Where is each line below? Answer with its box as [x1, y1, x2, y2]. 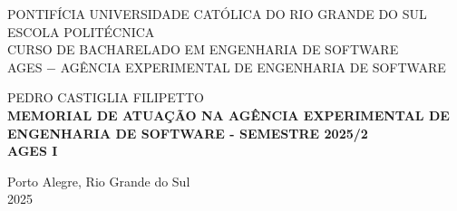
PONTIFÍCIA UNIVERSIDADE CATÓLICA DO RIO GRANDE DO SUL [7, 5, 427, 23]
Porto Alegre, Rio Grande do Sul [7, 171, 190, 190]
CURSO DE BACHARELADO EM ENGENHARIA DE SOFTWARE [7, 40, 399, 59]
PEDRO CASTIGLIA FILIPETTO [7, 88, 204, 107]
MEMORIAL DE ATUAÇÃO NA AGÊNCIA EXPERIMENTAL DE [7, 105, 450, 124]
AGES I [7, 141, 58, 160]
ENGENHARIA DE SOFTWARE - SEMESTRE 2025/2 [7, 123, 368, 142]
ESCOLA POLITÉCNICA [7, 22, 155, 41]
